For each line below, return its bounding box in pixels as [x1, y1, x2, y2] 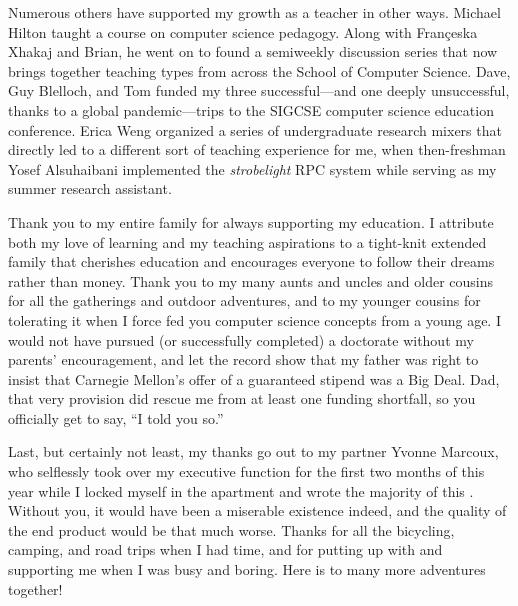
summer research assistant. [8, 178, 172, 199]
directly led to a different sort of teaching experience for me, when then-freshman [8, 139, 506, 160]
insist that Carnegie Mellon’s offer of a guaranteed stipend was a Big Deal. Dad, [8, 368, 500, 389]
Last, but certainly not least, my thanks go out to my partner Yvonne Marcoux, [8, 441, 499, 462]
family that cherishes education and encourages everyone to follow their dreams [8, 251, 495, 272]
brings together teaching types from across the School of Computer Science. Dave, [8, 60, 511, 81]
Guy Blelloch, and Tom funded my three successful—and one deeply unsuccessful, [8, 80, 510, 101]
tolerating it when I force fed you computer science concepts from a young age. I [8, 309, 501, 330]
